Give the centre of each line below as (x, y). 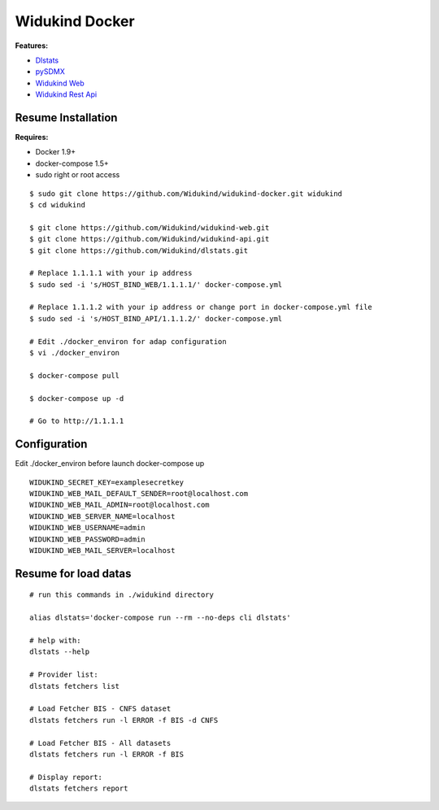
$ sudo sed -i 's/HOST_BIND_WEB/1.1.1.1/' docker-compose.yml (156, 284)
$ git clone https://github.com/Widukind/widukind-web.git (150, 227)
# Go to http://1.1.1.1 (77, 421)
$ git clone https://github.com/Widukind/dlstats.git (139, 250)
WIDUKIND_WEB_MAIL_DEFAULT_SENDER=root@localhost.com (139, 494)
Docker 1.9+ (56, 152)
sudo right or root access (78, 175)
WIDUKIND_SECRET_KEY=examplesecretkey (107, 482)
